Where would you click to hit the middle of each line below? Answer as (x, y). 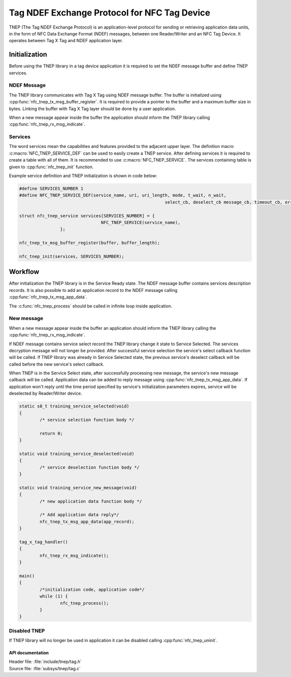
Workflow (24, 272)
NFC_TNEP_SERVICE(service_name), (141, 222)
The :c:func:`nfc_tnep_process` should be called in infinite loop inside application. (90, 306)
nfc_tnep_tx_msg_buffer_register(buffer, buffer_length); (89, 243)
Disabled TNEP (27, 630)
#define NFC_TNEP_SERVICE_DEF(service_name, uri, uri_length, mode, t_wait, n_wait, (123, 195)
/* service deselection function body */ (89, 467)
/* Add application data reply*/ (79, 515)
